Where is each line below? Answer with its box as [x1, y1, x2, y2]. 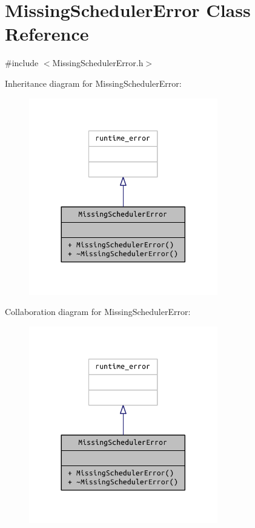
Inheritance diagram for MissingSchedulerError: [5, 76, 182, 89]
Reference [5, 21, 89, 46]
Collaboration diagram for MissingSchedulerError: [5, 305, 191, 318]
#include [5, 56, 39, 69]
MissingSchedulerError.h [52, 56, 144, 69]
